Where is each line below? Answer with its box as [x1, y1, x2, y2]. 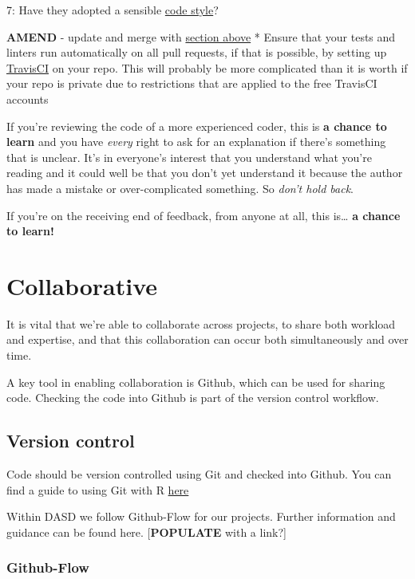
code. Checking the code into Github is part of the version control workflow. [6, 389, 379, 406]
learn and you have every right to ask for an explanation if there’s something [6, 133, 386, 150]
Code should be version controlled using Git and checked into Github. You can [6, 466, 392, 482]
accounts [6, 90, 49, 107]
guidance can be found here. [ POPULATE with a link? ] [6, 523, 287, 540]
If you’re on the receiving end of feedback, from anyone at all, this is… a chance [6, 207, 401, 223]
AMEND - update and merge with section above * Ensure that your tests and [6, 28, 396, 45]
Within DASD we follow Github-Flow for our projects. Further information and [6, 508, 396, 525]
